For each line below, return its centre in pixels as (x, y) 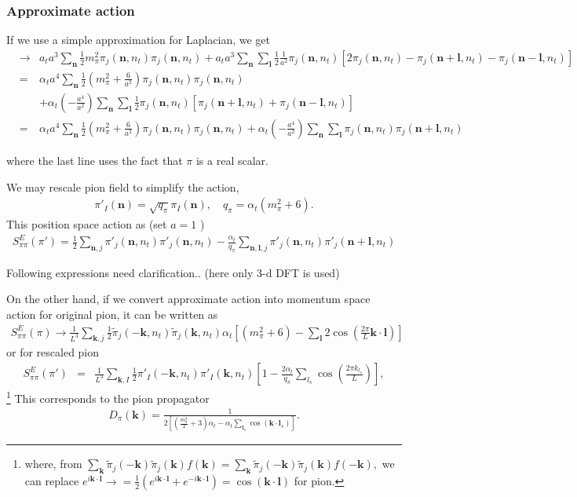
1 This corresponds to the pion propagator (108, 397)
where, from (53, 464)
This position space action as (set (87, 223)
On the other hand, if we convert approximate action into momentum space (188, 299)
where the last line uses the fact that (95, 160)
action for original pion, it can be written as (112, 314)
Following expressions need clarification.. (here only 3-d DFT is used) (173, 272)
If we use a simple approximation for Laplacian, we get (139, 40)
